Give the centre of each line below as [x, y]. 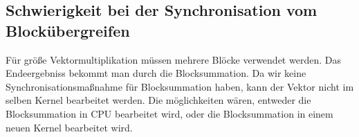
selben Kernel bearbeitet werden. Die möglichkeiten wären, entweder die [158, 100]
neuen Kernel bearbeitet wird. [69, 127]
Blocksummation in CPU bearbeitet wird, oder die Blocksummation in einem [169, 113]
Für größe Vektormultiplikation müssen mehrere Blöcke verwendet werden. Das [173, 59]
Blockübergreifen [68, 30]
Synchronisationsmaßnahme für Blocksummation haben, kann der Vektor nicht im [180, 86]
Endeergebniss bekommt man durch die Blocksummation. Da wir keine [156, 73]
